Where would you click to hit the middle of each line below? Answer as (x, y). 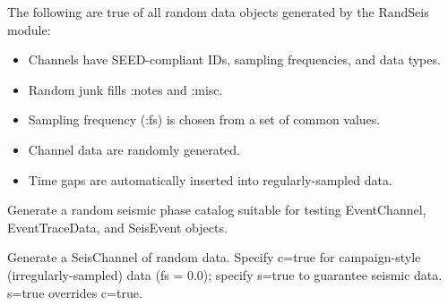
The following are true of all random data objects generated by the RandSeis (218, 12)
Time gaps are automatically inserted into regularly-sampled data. (210, 179)
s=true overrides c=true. (75, 292)
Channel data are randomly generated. (134, 149)
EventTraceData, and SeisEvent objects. (117, 227)
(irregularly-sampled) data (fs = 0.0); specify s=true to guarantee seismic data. (225, 274)
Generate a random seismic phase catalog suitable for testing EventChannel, (217, 210)
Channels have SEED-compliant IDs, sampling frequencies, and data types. (234, 59)
